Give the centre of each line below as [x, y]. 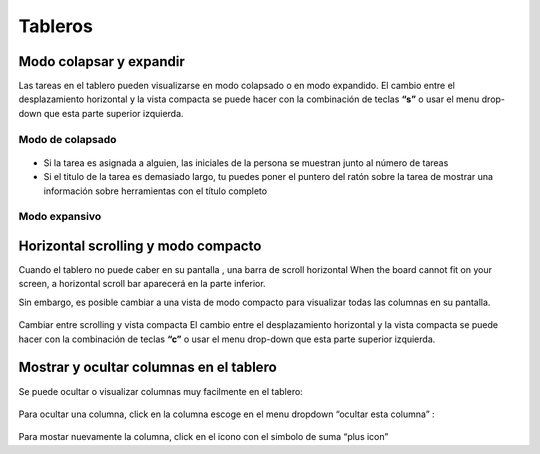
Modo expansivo [60, 217]
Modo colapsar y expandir [101, 61]
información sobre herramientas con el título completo [155, 191]
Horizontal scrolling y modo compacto [140, 245]
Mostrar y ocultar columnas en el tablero [147, 367]
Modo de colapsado [67, 139]
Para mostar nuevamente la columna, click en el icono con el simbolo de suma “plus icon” [203, 437]
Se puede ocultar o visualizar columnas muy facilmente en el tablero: [161, 391]
